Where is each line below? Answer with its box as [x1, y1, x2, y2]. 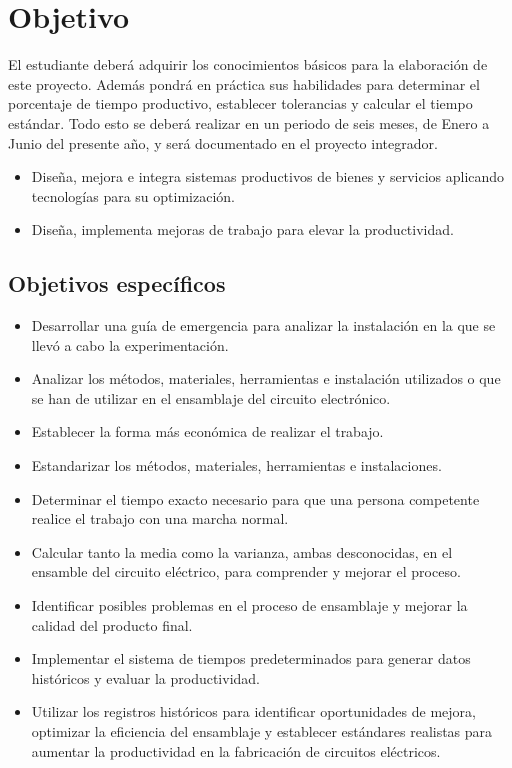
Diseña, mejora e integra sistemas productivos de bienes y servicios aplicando [31, 166, 505, 187]
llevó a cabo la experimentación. [31, 334, 229, 355]
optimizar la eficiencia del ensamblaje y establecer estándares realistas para [31, 720, 493, 741]
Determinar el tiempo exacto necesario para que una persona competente [31, 488, 480, 509]
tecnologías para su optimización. [31, 185, 235, 206]
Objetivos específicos [8, 268, 226, 299]
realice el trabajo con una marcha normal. [31, 508, 289, 529]
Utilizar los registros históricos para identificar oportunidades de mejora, [31, 701, 476, 722]
